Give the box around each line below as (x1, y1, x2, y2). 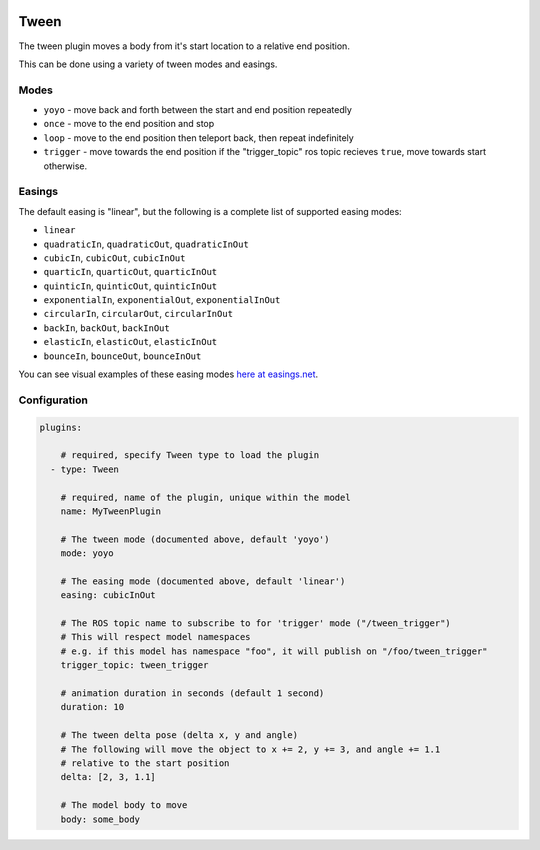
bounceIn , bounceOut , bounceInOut (43, 350, 202, 362)
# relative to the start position (60, 757, 230, 769)
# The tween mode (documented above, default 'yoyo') (60, 533, 330, 545)
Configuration (18, 393, 89, 407)
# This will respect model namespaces (60, 631, 251, 643)
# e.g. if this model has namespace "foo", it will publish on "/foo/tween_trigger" (60, 645, 489, 657)
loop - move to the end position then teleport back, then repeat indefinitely (43, 131, 354, 144)
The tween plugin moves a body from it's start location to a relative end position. (18, 40, 350, 52)
